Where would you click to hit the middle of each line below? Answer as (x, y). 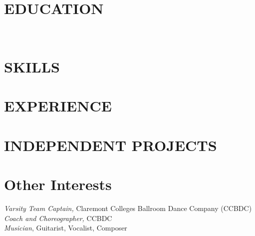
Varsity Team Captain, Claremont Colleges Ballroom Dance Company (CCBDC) (128, 208)
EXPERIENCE (58, 106)
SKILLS (32, 66)
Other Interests (58, 184)
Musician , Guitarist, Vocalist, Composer (66, 228)
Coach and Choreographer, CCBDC (58, 218)
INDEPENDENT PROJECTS (111, 145)
